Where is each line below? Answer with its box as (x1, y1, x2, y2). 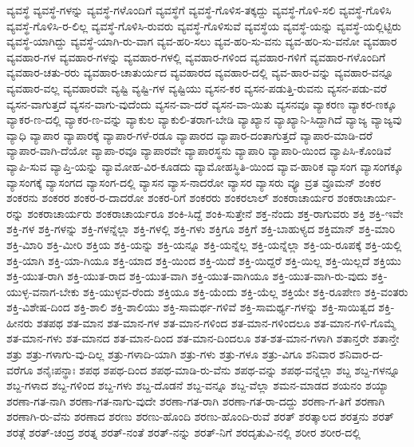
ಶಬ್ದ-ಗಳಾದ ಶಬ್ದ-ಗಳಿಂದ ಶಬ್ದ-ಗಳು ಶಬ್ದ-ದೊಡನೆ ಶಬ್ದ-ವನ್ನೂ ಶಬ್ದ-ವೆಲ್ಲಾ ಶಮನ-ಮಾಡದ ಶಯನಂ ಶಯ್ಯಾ (6, 377, 389, 394)
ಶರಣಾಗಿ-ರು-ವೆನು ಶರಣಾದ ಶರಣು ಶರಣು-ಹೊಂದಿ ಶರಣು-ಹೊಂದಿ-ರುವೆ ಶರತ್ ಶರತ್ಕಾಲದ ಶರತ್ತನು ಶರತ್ (6, 408, 394, 425)
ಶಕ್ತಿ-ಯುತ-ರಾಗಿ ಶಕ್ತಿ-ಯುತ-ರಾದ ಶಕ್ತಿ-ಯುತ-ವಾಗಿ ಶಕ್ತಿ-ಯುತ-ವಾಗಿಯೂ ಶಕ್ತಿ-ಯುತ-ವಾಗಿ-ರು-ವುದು (6, 267, 368, 284)
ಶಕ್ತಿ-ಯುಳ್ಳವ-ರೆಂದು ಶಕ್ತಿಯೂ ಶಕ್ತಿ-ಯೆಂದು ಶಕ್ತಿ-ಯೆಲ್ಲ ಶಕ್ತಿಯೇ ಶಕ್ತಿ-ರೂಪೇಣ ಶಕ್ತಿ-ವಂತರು (83, 283, 408, 299)
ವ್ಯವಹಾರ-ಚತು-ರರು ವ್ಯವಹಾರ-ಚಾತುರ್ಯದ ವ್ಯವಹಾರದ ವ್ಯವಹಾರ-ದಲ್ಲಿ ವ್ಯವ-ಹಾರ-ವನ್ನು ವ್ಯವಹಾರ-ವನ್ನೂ (6, 64, 394, 81)
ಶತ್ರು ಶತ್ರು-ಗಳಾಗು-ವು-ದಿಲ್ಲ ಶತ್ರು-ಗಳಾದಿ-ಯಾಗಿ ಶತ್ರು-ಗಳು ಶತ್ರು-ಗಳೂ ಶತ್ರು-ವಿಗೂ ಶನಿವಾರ (6, 346, 336, 362)
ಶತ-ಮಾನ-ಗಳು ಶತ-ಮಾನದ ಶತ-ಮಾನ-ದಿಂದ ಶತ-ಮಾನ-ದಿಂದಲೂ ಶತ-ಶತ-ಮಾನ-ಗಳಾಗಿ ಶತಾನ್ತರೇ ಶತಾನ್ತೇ (6, 330, 400, 346)
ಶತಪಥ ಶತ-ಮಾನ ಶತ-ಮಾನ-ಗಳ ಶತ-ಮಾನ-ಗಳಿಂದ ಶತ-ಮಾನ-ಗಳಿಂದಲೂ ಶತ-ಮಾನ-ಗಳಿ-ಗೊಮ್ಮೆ (36, 314, 396, 330)
